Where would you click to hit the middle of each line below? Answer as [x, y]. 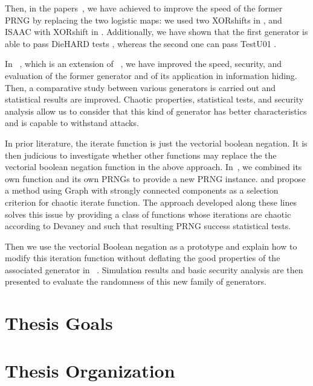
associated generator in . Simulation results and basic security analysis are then [154, 269]
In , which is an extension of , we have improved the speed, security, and [144, 64]
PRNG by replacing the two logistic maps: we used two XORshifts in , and [144, 20]
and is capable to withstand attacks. [72, 123]
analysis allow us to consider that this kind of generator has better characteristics [156, 111]
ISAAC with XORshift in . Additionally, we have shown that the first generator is [156, 32]
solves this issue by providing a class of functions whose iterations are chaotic [148, 214]
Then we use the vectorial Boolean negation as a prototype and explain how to [151, 246]
